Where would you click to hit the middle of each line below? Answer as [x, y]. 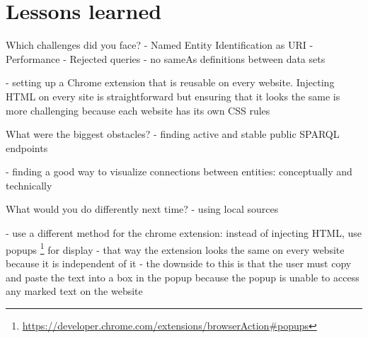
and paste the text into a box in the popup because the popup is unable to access [183, 277]
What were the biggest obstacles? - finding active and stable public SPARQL [173, 134]
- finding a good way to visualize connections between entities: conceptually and [179, 171]
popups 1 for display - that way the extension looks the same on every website [175, 248]
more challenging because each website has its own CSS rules [138, 110]
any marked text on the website [74, 291]
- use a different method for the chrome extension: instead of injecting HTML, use [184, 233]
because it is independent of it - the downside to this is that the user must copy [179, 263]
